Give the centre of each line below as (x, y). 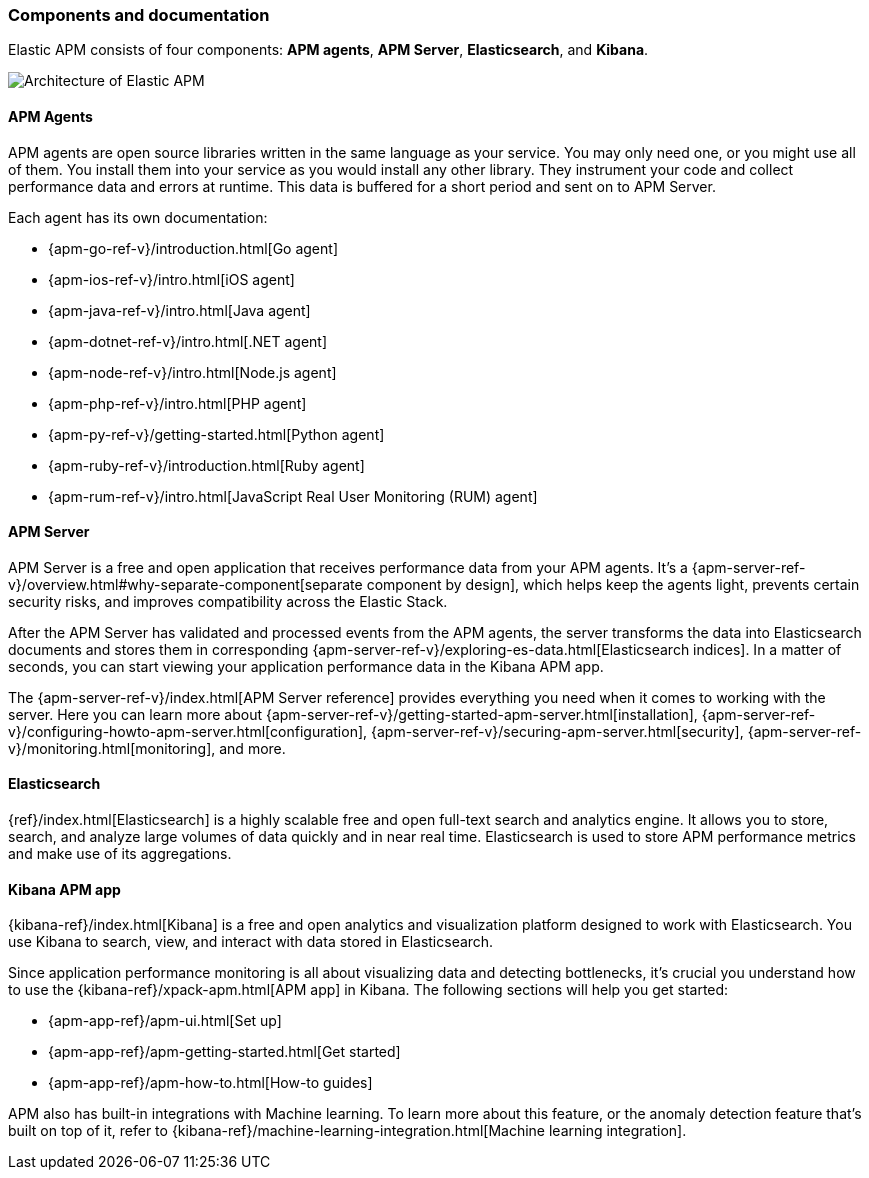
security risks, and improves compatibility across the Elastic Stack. (228, 601)
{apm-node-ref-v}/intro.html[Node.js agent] (192, 372)
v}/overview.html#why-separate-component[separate (185, 584)
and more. (252, 748)
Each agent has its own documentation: (138, 217)
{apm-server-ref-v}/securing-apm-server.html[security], (557, 731)
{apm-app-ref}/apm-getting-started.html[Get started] (224, 1052)
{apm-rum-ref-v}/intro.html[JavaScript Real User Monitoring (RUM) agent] (293, 496)
